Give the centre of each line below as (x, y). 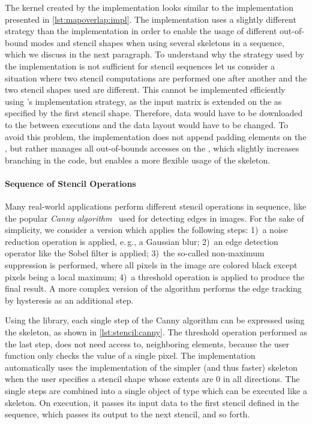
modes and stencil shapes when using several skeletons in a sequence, (157, 42)
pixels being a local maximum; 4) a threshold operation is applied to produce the (155, 276)
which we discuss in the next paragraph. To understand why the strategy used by (154, 54)
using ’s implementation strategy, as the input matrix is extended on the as (143, 101)
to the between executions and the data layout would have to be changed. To (147, 124)
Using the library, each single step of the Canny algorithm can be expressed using (155, 320)
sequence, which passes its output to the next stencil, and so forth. (127, 414)
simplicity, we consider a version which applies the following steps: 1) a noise (146, 230)
